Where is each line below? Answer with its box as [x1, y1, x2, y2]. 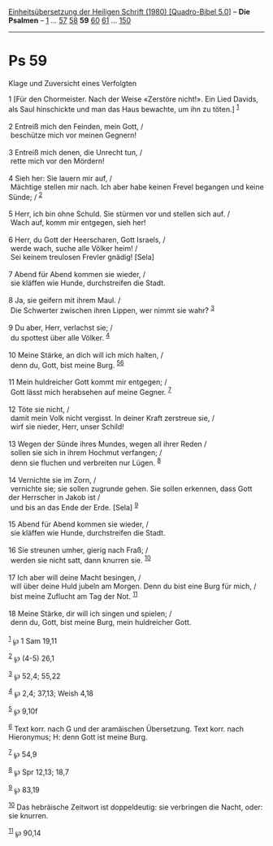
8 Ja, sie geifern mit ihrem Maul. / [8, 296, 121, 306]
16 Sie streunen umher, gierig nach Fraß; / [8, 545, 149, 555]
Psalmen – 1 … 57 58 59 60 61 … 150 [8, 15, 132, 25]
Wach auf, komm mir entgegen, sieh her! [10, 218, 146, 228]
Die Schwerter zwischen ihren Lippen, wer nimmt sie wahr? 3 [10, 304, 215, 315]
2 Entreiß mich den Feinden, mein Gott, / [8, 121, 144, 131]
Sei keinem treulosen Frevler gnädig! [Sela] [10, 252, 154, 262]
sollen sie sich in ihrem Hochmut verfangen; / [10, 447, 162, 458]
